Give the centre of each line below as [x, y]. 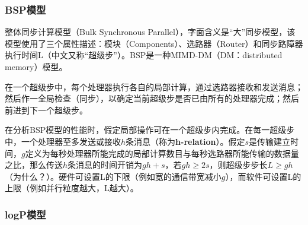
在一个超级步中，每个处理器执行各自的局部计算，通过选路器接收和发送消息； [154, 86]
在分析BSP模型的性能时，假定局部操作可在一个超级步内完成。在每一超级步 [150, 130]
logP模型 [25, 214]
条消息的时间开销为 [105, 165]
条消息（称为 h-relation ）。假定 [185, 141]
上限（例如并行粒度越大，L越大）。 [72, 188]
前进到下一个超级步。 [46, 110]
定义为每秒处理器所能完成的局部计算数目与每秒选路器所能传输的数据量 [162, 153]
